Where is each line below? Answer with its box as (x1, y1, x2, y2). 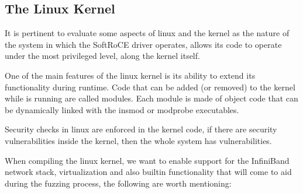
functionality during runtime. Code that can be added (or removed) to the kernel (5, 80, 295, 93)
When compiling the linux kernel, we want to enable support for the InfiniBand (5, 154, 290, 166)
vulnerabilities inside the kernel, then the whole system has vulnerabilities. (5, 134, 272, 146)
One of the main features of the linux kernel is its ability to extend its (5, 69, 256, 81)
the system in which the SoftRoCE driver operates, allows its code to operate (5, 38, 282, 50)
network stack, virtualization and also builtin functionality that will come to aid (5, 166, 292, 178)
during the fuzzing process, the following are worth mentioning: (5, 177, 232, 189)
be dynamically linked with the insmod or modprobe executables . (5, 103, 239, 115)
